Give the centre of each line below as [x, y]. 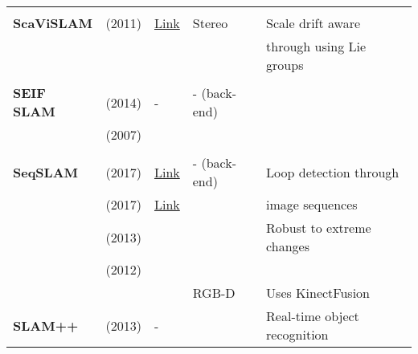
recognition [297, 334]
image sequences [312, 204]
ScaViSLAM [53, 23]
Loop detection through [333, 172]
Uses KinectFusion [318, 293]
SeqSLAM [46, 172]
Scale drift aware [313, 23]
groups [285, 65]
